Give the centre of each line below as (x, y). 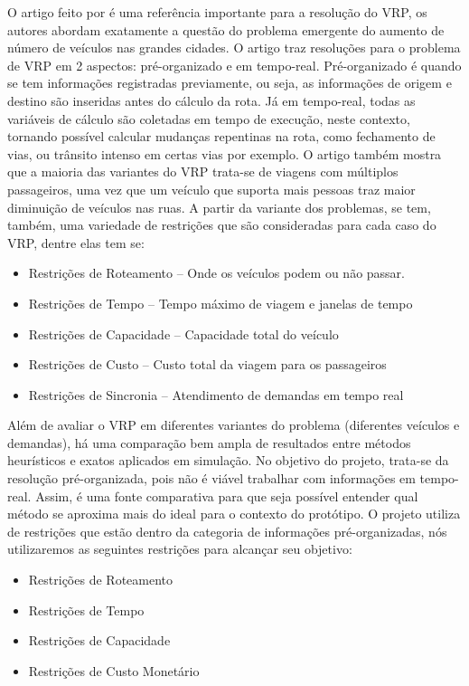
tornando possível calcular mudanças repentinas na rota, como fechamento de (221, 136)
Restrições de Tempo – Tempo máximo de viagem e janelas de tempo (220, 303)
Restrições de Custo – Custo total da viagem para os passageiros (207, 364)
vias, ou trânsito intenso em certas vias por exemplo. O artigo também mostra (225, 153)
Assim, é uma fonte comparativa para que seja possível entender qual (227, 495)
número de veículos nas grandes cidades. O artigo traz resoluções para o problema (234, 48)
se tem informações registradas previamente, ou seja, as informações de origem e (230, 83)
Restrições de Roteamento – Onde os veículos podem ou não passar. (217, 273)
